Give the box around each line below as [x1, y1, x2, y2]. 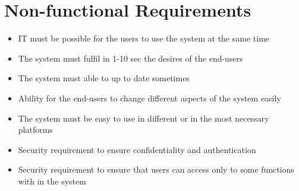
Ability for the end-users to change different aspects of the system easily [18, 91, 281, 104]
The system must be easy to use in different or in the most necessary [18, 112, 269, 124]
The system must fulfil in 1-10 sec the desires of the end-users [18, 52, 243, 64]
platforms [18, 123, 53, 136]
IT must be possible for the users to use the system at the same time [18, 32, 270, 44]
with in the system [18, 174, 86, 187]
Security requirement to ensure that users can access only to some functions [18, 163, 295, 176]
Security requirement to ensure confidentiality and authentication [18, 143, 256, 155]
